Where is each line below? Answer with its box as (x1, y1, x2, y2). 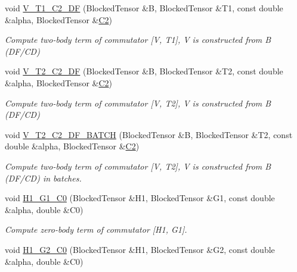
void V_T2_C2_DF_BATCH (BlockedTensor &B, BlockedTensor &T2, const (5, 128, 293, 140)
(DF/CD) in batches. (5, 171, 82, 184)
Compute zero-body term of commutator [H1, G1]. (5, 223, 187, 236)
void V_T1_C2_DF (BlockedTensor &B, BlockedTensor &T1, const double (5, 2, 283, 14)
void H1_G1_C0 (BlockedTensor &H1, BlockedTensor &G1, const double (5, 192, 275, 204)
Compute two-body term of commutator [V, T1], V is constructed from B (5, 33, 271, 46)
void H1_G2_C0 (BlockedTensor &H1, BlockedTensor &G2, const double (5, 243, 275, 255)
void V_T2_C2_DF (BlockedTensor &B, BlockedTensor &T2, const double (5, 65, 283, 77)
